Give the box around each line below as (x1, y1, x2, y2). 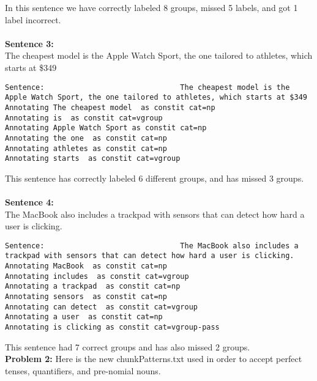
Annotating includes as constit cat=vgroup (5, 272, 189, 281)
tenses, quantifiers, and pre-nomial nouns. (5, 364, 161, 377)
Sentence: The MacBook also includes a (5, 241, 299, 250)
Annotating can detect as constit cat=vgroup (5, 302, 198, 311)
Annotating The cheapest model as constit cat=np (5, 103, 215, 112)
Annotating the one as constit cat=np (5, 133, 167, 142)
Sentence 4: (5, 196, 54, 208)
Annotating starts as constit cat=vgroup (5, 154, 181, 163)
